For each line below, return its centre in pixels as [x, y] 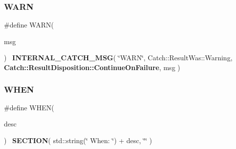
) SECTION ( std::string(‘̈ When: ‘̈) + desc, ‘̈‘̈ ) [78, 140]
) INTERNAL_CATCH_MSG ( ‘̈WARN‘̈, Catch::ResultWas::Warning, [118, 58]
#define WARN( [29, 25]
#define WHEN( [29, 107]
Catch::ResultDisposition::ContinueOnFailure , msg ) [92, 67]
